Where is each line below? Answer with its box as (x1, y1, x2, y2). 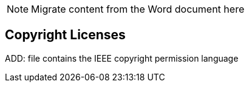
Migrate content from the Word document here (31, 3, 245, 15)
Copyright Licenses (5, 27, 126, 43)
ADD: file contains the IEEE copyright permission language (5, 53, 239, 63)
